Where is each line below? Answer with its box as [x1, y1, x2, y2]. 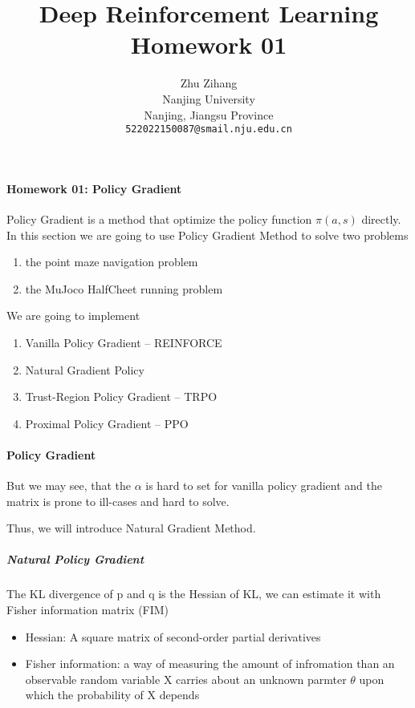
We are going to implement [6, 307, 140, 324]
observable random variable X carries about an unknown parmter [25, 670, 347, 687]
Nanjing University [162, 90, 255, 107]
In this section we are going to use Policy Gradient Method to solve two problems [6, 226, 409, 243]
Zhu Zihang [180, 75, 238, 91]
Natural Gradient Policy [25, 361, 144, 378]
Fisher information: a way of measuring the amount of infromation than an [25, 655, 395, 672]
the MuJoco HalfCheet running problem [25, 280, 223, 297]
